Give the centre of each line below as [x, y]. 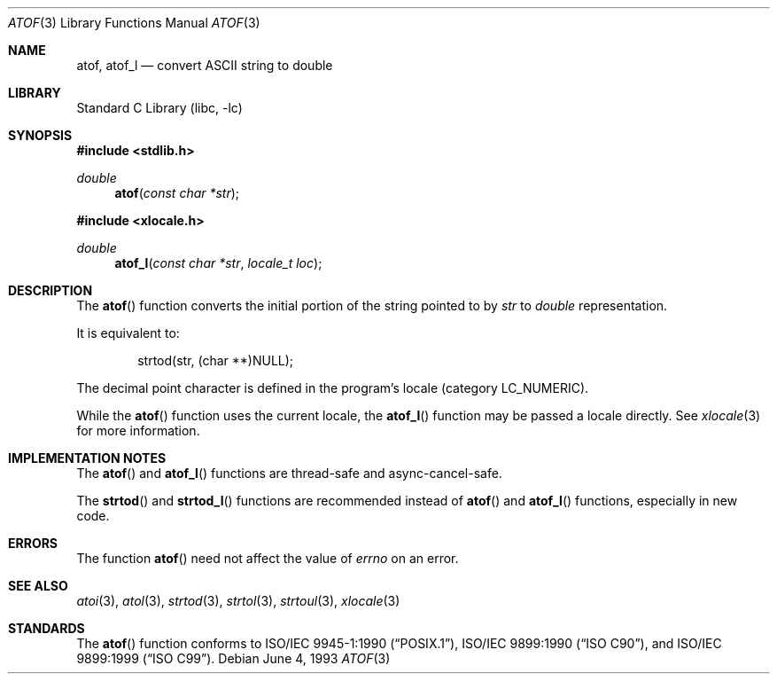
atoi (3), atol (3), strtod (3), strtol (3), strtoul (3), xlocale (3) [238, 601]
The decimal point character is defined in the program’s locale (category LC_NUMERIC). [333, 388]
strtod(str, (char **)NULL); [216, 360]
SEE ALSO [38, 586]
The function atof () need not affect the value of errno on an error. [268, 558]
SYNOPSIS [40, 135]
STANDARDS [47, 628]
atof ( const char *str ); [177, 193]
